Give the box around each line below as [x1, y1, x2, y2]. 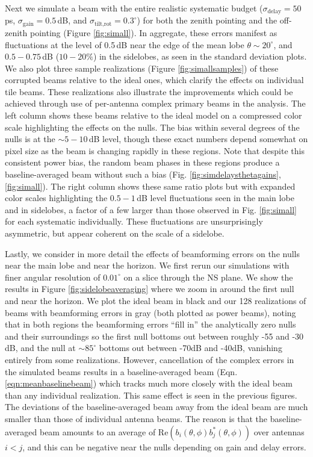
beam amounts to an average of [39, 425, 156, 438]
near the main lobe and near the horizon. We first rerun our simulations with [5, 259, 290, 272]
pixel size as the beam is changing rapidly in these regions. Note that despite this [5, 144, 305, 157]
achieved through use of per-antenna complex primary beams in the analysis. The [5, 97, 306, 110]
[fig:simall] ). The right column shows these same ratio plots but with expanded [5, 179, 296, 192]
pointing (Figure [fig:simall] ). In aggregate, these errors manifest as [29, 26, 277, 39]
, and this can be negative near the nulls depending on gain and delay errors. [22, 440, 306, 453]
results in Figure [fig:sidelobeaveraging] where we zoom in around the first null [5, 282, 294, 295]
